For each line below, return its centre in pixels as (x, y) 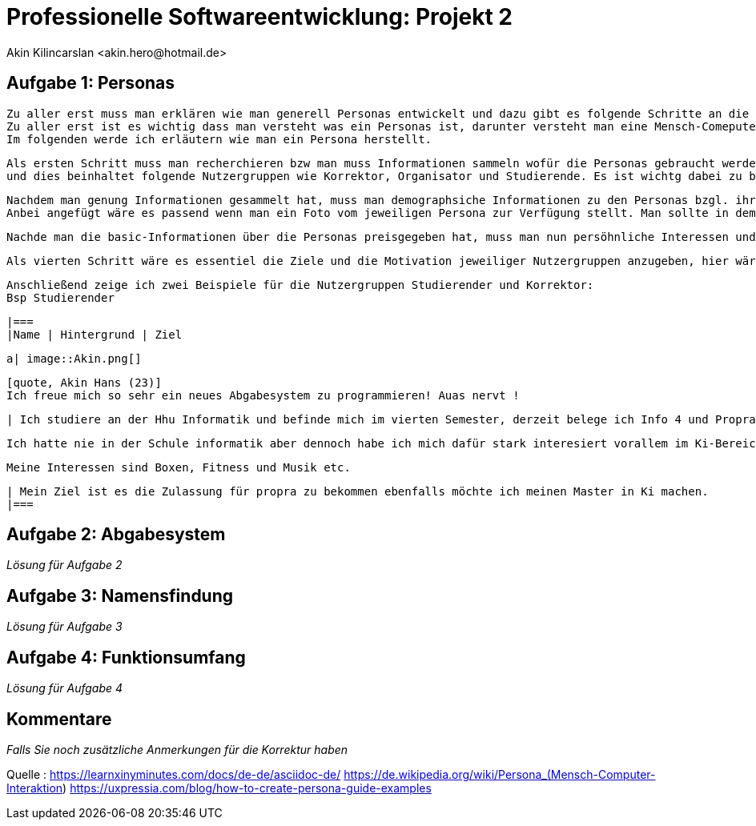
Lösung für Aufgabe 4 (65, 688)
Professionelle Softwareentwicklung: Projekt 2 (259, 17)
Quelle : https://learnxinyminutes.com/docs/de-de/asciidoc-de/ (174, 774)
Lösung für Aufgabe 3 (64, 627)
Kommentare (59, 719)
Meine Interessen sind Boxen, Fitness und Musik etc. (179, 467)
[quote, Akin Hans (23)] (84, 382)
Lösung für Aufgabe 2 (64, 565)
